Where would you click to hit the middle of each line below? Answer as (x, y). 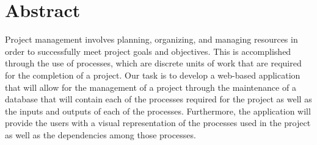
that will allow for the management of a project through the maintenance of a (151, 87)
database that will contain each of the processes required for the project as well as (158, 99)
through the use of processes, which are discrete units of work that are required (153, 63)
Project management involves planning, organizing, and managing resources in (151, 39)
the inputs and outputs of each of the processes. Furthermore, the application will (158, 111)
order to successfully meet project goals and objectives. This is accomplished (148, 51)
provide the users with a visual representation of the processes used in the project (158, 123)
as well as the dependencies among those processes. (100, 134)
